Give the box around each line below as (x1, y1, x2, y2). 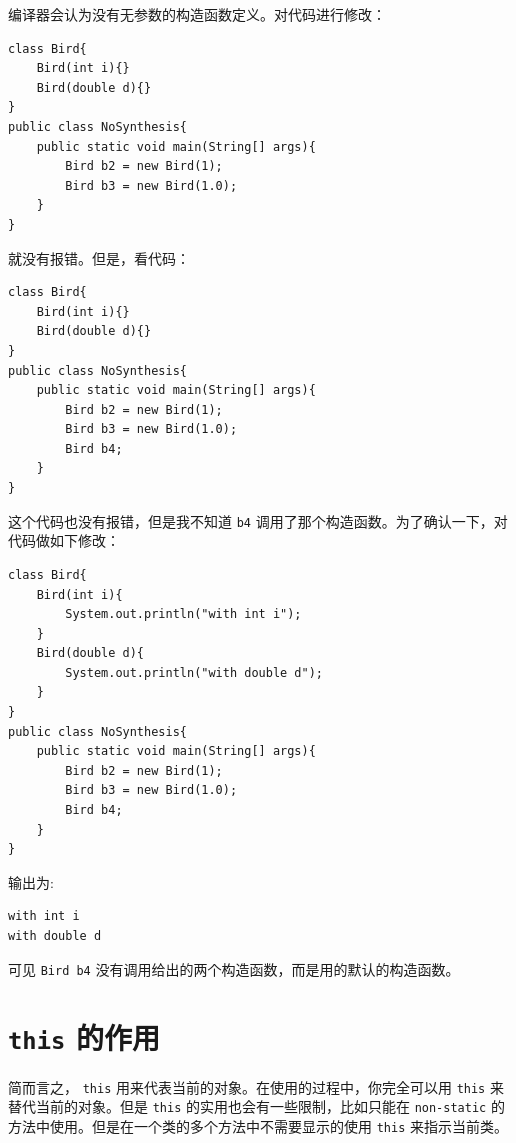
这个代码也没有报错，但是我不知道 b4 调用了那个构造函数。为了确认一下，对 (8, 510, 508, 531)
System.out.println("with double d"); (65, 665, 323, 680)
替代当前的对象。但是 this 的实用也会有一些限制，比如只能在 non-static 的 (8, 1096, 505, 1117)
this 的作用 (8, 1017, 161, 1058)
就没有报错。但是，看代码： (8, 247, 190, 268)
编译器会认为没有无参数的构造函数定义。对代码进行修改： (8, 4, 386, 24)
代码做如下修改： (8, 530, 120, 551)
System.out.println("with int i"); (65, 607, 302, 622)
